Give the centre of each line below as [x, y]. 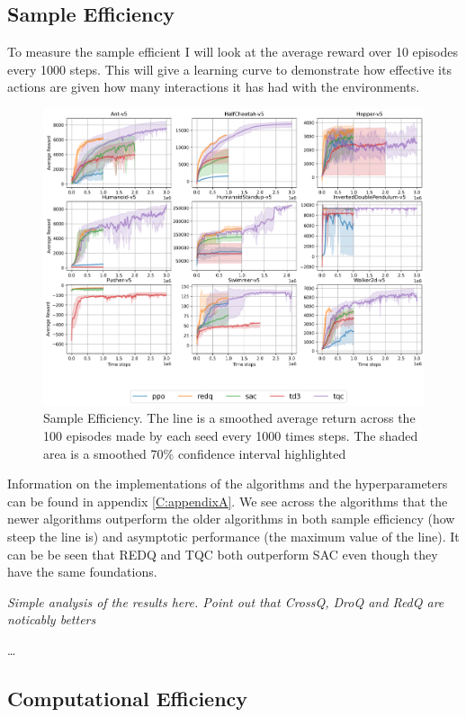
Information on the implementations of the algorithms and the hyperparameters [228, 484]
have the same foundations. [82, 572]
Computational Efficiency [128, 698]
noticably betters [52, 619]
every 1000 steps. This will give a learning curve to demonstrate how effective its [229, 69]
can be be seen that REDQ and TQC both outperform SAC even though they [223, 554]
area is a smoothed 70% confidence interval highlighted [195, 453]
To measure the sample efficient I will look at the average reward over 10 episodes [233, 52]
